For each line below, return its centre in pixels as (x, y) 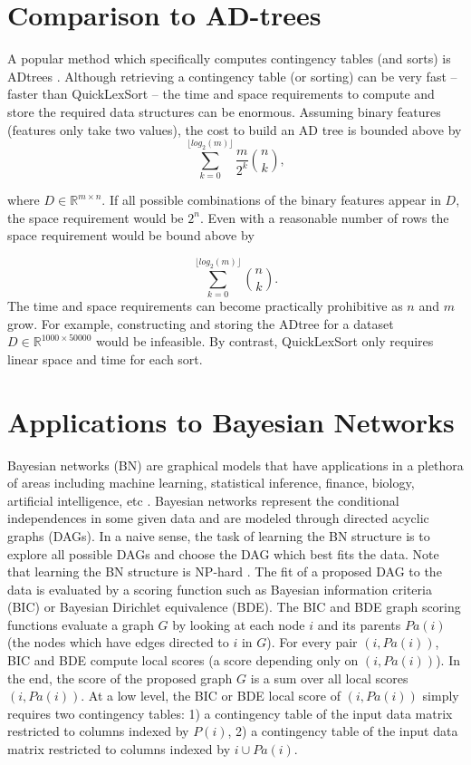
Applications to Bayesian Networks (231, 421)
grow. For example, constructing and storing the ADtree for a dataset (201, 323)
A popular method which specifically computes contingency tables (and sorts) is (229, 58)
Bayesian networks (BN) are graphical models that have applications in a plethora (235, 465)
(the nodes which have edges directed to (118, 642)
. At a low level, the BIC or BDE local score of (211, 696)
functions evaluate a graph (81, 624)
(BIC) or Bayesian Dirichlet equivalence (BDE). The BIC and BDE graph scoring (234, 607)
